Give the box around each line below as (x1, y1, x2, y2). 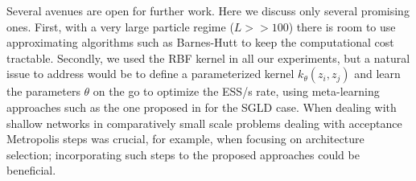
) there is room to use (288, 18, 396, 35)
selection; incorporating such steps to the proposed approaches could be (6, 146, 360, 162)
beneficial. (6, 162, 56, 179)
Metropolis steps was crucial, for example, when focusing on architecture (6, 130, 365, 147)
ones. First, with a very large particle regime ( (6, 18, 234, 35)
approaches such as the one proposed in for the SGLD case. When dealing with (6, 98, 397, 115)
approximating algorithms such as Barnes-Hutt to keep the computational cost (6, 34, 394, 51)
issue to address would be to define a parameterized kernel (6, 65, 294, 82)
